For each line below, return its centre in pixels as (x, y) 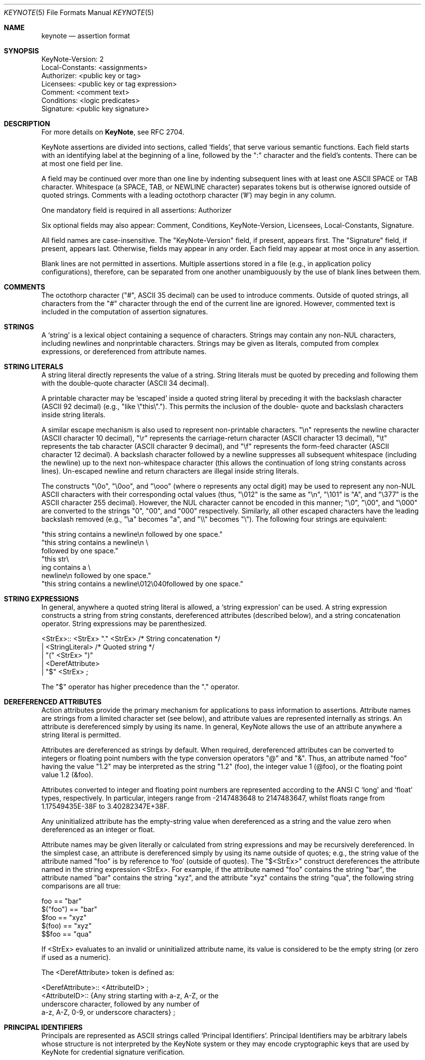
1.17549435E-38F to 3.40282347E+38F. (105, 806)
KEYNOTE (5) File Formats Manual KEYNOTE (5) (79, 12)
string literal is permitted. (81, 735)
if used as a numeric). (76, 957)
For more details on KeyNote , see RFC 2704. (113, 132)
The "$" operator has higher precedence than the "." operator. (140, 687)
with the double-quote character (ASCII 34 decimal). (125, 383)
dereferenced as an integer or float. (98, 829)
